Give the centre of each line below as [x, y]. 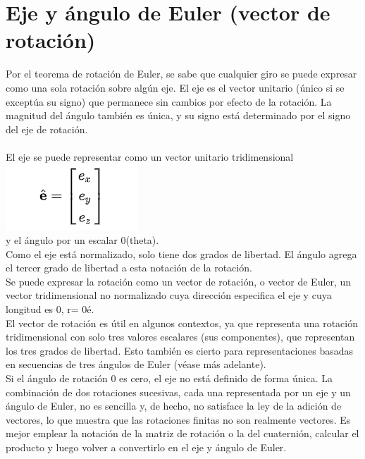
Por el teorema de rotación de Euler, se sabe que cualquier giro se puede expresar [181, 74]
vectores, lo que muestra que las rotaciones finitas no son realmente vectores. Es [178, 419]
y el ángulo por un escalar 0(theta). [82, 240]
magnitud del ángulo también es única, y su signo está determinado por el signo [178, 115]
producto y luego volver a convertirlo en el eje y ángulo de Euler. [146, 447]
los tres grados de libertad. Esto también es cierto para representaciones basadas [180, 350]
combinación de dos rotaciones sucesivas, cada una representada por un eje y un [178, 392]
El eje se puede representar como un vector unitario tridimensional [150, 156]
